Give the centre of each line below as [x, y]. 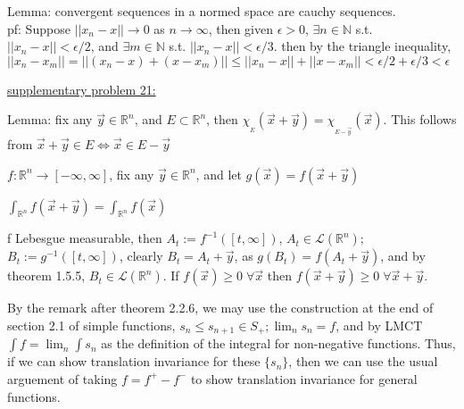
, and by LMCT [379, 325]
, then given [240, 28]
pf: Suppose [39, 28]
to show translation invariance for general [304, 378]
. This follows [420, 119]
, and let [219, 174]
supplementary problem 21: [82, 89]
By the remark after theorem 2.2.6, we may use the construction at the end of [220, 308]
